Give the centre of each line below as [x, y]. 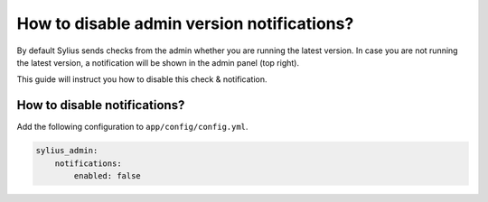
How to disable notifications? [101, 105]
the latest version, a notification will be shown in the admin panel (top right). [158, 62]
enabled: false [108, 176]
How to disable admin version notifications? [185, 23]
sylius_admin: [67, 151]
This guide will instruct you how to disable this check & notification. [142, 79]
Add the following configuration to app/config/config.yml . [132, 127]
